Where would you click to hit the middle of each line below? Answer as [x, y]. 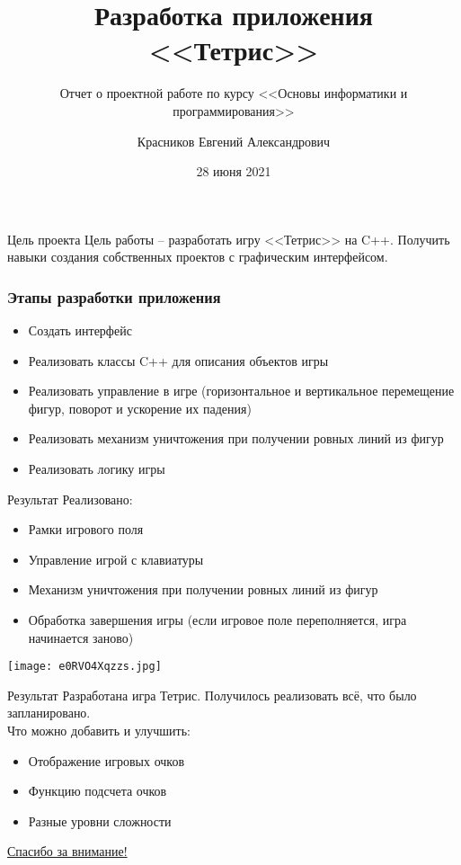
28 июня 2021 [234, 171]
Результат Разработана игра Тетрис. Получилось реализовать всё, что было [212, 695]
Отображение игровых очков [106, 760]
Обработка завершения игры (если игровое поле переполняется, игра [217, 620]
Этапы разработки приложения [114, 296]
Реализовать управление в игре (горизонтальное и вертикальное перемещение [241, 391]
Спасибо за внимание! [67, 851]
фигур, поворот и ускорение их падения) [140, 408]
